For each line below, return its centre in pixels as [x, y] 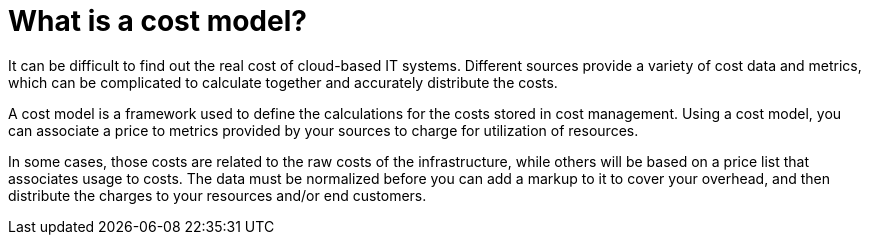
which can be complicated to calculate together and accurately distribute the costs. [283, 82]
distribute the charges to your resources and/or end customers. [217, 195]
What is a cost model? [157, 21]
